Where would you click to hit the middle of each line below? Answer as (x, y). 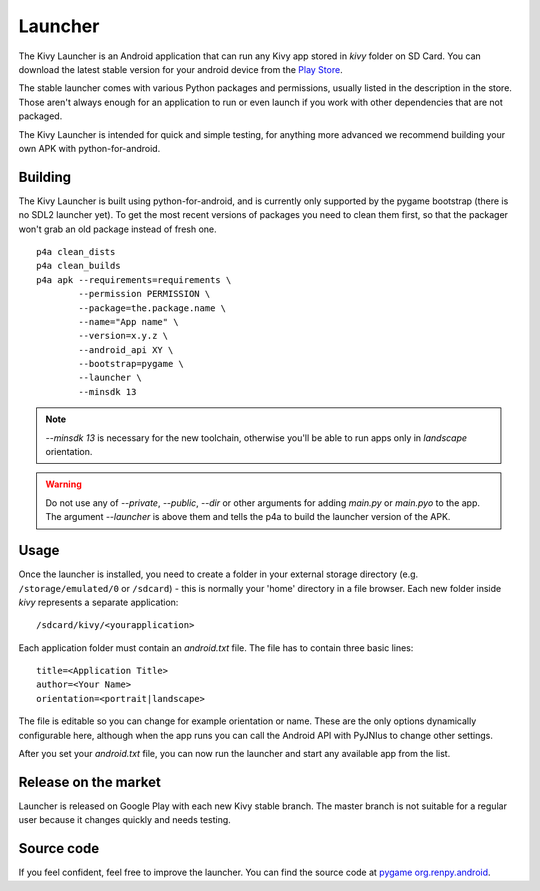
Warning (63, 484)
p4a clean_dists (76, 251)
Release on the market (90, 781)
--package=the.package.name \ (152, 308)
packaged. (40, 116)
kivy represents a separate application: (98, 602)
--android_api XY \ (126, 349)
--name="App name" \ (128, 321)
